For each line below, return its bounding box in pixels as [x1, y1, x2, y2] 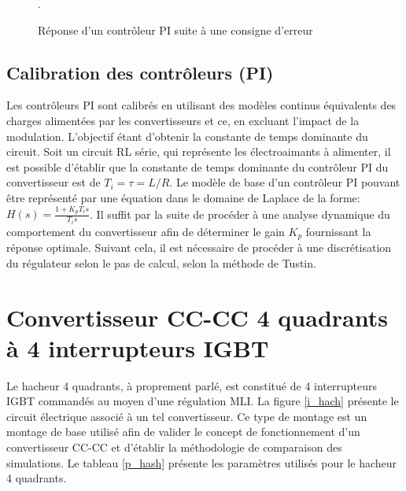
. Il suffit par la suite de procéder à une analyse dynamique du [90, 205, 390, 222]
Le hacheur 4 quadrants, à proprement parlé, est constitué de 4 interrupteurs [6, 377, 377, 393]
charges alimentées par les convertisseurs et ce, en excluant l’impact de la [6, 112, 360, 128]
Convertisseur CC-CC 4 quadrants [6, 301, 388, 333]
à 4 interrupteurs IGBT [6, 331, 269, 364]
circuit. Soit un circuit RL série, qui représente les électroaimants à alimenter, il [6, 143, 391, 160]
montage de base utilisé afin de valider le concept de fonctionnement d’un [6, 423, 360, 440]
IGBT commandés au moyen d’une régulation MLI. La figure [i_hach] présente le [6, 393, 399, 409]
